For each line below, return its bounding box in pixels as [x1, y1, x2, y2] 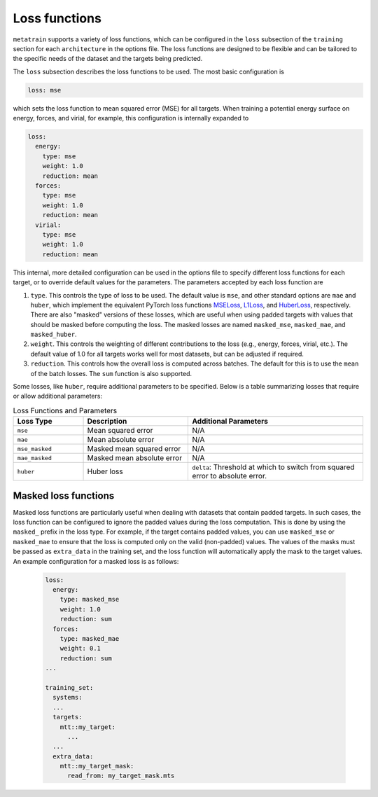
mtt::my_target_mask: [59, 762, 134, 770]
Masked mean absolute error [87, 453, 182, 463]
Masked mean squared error [87, 444, 181, 454]
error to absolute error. [192, 471, 267, 481]
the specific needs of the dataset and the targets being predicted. [13, 55, 203, 63]
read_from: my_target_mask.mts [67, 772, 175, 780]
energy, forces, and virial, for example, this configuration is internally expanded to [13, 114, 249, 123]
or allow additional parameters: [13, 392, 103, 401]
